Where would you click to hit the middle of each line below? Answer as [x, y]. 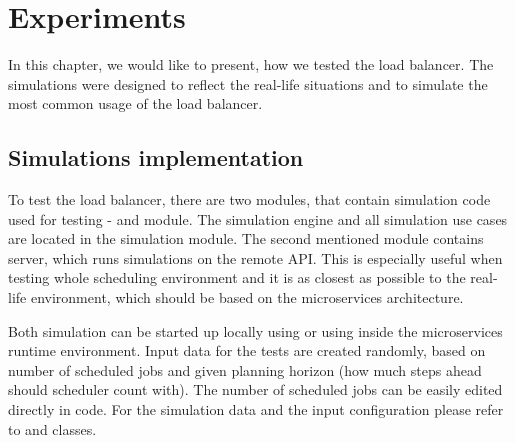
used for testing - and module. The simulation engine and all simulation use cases [258, 218]
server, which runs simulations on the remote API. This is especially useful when [255, 257]
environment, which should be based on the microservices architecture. [247, 297]
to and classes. [52, 428]
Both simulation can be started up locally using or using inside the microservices [255, 330]
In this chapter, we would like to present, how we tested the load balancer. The [251, 64]
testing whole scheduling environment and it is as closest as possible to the [237, 277]
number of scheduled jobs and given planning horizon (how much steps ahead [245, 369]
